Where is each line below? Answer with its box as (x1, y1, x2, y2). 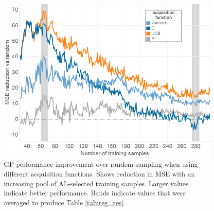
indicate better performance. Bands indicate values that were (4, 188, 186, 198)
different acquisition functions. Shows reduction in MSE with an (4, 169, 195, 179)
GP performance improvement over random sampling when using (4, 159, 198, 169)
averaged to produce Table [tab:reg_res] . (4, 197, 125, 207)
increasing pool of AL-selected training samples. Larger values (4, 178, 189, 188)
